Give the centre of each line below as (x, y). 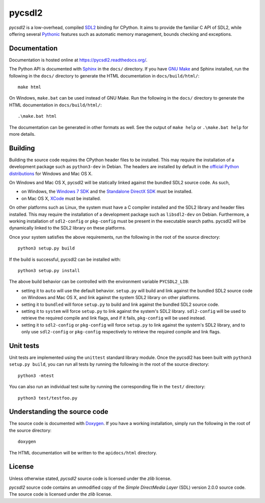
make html (29, 87)
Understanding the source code (59, 412)
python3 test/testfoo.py (48, 398)
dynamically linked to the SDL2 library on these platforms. (67, 228)
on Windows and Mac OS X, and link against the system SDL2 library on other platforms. (111, 298)
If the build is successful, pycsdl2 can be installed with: (65, 259)
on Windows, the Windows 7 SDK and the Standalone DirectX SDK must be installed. (107, 192)
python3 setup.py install (49, 270)
